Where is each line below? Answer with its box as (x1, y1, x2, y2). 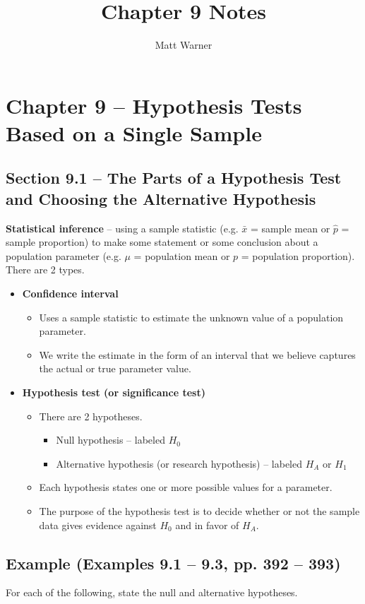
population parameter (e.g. (6, 248, 121, 263)
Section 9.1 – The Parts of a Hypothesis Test (6, 167, 342, 189)
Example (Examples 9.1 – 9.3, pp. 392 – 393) (6, 552, 341, 574)
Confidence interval (22, 286, 119, 301)
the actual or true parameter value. (39, 361, 191, 376)
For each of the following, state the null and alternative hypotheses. (6, 585, 298, 600)
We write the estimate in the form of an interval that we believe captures (39, 347, 356, 362)
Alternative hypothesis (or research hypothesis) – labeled (56, 456, 302, 470)
